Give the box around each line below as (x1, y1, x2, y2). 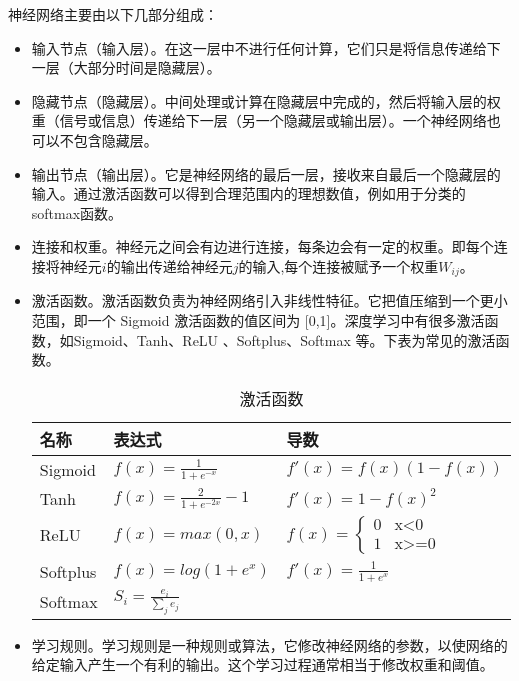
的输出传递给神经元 (106, 255, 233, 276)
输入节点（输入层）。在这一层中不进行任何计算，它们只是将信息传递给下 (31, 37, 501, 58)
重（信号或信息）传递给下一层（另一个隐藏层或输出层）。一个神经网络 (31, 110, 487, 131)
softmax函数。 (31, 202, 123, 223)
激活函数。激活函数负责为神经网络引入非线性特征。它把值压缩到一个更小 (31, 290, 508, 311)
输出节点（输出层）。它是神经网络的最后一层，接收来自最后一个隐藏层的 (31, 163, 501, 184)
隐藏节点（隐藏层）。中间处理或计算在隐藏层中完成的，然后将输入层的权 (31, 90, 501, 111)
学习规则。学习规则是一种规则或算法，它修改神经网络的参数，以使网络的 (31, 634, 508, 655)
